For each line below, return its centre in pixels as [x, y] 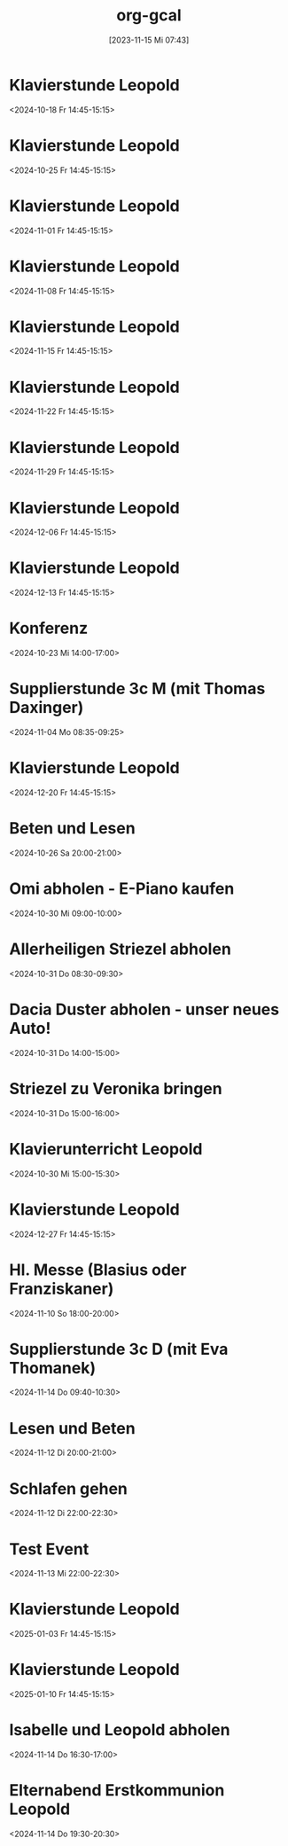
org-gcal [149, 16]
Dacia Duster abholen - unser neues [144, 1009]
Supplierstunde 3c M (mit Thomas [137, 689]
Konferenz [49, 628]
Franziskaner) [62, 1289]
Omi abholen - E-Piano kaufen [122, 889]
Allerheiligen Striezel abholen [121, 949]
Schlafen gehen [69, 1488]
